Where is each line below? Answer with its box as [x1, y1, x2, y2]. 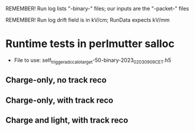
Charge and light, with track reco [5, 115, 128, 125]
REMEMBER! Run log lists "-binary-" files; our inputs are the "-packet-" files [5, 5, 189, 12]
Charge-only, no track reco [5, 75, 107, 85]
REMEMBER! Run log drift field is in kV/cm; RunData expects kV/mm [5, 17, 170, 23]
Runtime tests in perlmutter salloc [5, 37, 175, 51]
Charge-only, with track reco [5, 95, 114, 105]
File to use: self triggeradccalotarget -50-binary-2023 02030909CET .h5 [14, 56, 171, 65]
